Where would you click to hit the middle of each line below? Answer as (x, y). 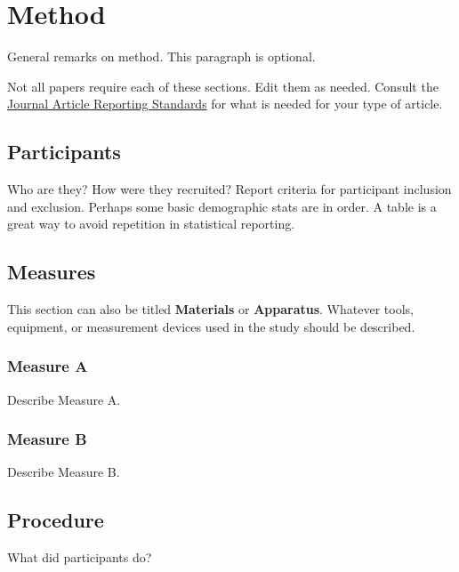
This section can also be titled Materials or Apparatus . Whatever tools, (210, 309)
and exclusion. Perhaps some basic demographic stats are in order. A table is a (222, 206)
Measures (52, 272)
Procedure (56, 520)
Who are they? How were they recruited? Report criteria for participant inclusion (229, 189)
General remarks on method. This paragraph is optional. (161, 56)
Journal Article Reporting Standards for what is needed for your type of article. (225, 104)
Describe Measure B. (64, 472)
